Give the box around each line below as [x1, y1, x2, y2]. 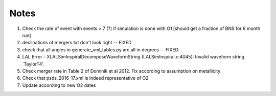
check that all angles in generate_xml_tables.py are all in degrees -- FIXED [22, 46, 179, 53]
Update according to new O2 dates [22, 82, 96, 88]
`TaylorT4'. [22, 61, 44, 67]
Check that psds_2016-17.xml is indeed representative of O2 [22, 75, 149, 81]
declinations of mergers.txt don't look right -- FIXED [22, 40, 132, 46]
